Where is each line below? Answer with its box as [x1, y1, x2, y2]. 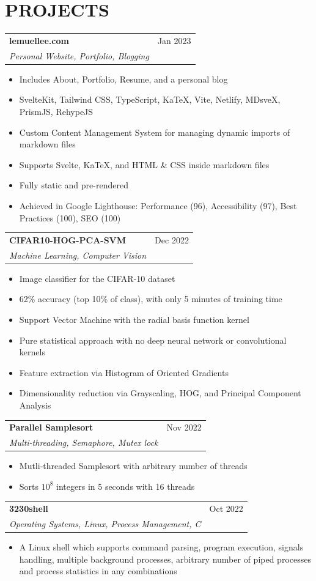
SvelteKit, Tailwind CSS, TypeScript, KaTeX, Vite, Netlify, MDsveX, [19, 93, 281, 106]
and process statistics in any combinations [19, 564, 177, 577]
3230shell [9, 502, 48, 515]
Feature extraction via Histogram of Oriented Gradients [19, 366, 229, 379]
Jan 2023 [157, 34, 191, 46]
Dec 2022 [155, 233, 189, 246]
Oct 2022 [209, 502, 243, 515]
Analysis [19, 399, 51, 411]
